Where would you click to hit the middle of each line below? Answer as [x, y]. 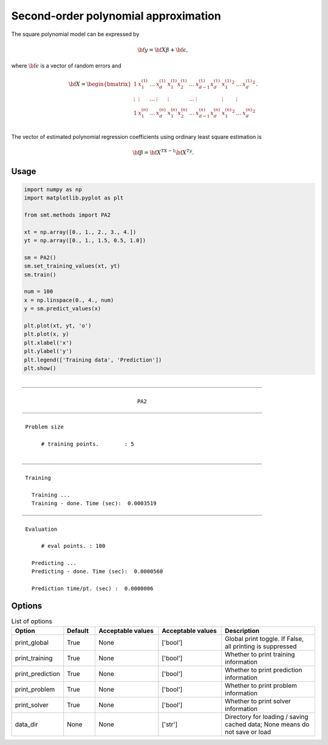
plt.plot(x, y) [46, 334]
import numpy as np [53, 189]
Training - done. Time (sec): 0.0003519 [94, 503]
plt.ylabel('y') [48, 351]
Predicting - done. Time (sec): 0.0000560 [97, 572]
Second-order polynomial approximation [116, 16]
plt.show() [40, 368]
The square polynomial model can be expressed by [75, 34]
